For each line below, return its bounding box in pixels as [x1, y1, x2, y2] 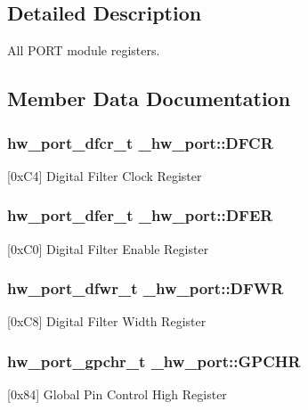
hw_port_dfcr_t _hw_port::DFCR [7, 131, 273, 153]
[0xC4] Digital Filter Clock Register [7, 166, 202, 184]
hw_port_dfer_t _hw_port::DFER [7, 204, 273, 226]
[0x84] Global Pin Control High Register [7, 385, 227, 404]
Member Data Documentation [7, 85, 291, 112]
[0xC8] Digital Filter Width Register [7, 312, 207, 331]
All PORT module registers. [7, 41, 160, 60]
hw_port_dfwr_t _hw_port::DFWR [7, 277, 284, 299]
